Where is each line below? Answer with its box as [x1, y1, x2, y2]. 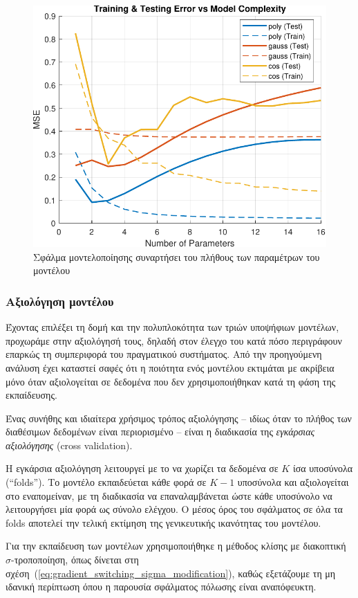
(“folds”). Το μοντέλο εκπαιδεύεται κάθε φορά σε [6, 475, 207, 489]
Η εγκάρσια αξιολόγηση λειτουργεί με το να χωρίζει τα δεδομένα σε [6, 461, 279, 475]
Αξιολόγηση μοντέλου [6, 292, 114, 309]
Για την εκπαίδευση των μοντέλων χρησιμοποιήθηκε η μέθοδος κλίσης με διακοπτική [6, 538, 346, 553]
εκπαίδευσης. [6, 388, 57, 402]
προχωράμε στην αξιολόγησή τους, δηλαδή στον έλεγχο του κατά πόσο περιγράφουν [6, 333, 342, 347]
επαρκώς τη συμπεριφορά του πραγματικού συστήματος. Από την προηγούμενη [6, 347, 322, 361]
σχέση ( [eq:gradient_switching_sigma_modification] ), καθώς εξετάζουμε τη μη [6, 565, 336, 580]
